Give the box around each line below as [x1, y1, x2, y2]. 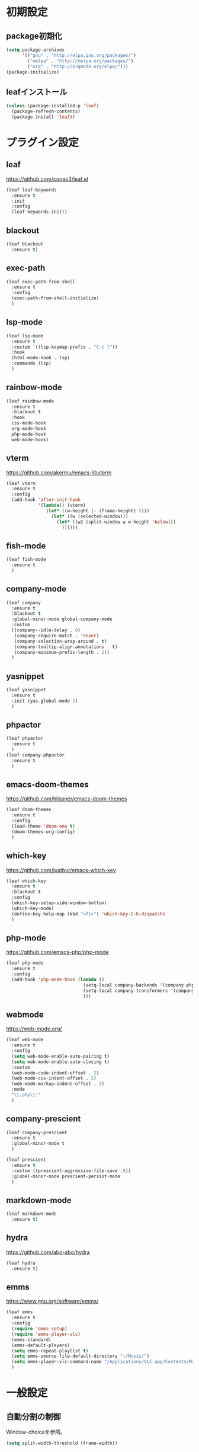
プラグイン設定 [6, 136, 79, 149]
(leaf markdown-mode [6, 1211, 57, 1217]
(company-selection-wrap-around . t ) [14, 638, 108, 644]
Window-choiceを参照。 [6, 1428, 66, 1435]
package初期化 [6, 31, 63, 41]
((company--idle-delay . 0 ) [11, 627, 81, 633]
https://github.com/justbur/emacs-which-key [6, 866, 117, 873]
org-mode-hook [11, 426, 46, 432]
